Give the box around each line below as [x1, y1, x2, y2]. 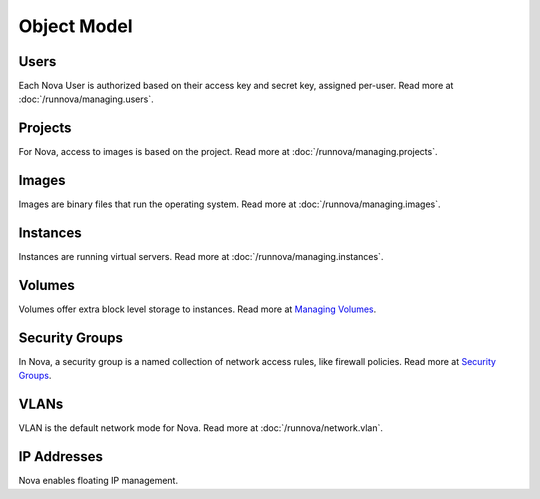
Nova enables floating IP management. [18, 475, 179, 487]
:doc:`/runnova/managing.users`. [18, 93, 154, 105]
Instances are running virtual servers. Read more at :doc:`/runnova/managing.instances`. [18, 251, 384, 263]
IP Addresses [18, 448, 104, 465]
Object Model [18, 15, 134, 37]
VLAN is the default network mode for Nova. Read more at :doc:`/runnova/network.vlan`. [18, 422, 384, 434]
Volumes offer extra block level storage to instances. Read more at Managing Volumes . [18, 303, 377, 315]
